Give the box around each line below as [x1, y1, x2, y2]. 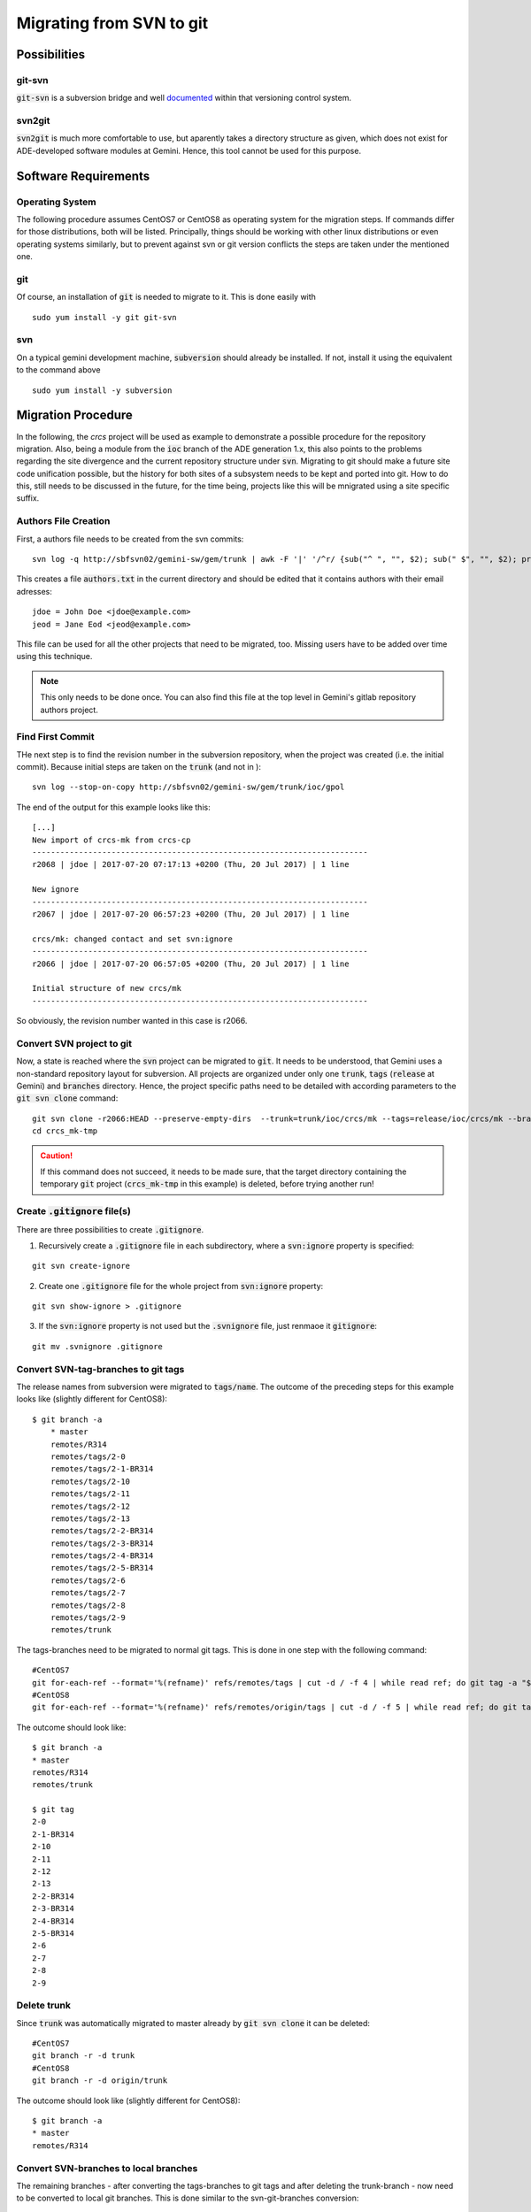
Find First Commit [16, 731, 95, 743]
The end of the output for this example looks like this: [16, 802, 212, 812]
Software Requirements [16, 168, 150, 183]
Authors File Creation [16, 515, 111, 527]
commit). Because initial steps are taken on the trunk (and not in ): [16, 762, 261, 772]
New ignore [32, 885, 80, 895]
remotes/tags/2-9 [50, 1613, 126, 1623]
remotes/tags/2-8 [50, 1600, 126, 1610]
